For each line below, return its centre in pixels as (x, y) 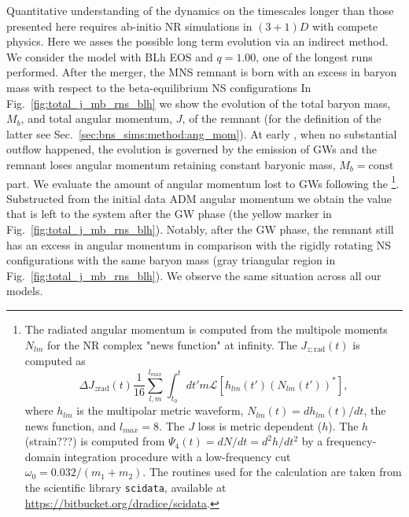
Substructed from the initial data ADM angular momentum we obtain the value (199, 198)
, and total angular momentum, (97, 118)
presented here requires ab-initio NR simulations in (129, 26)
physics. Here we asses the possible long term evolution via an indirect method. (197, 41)
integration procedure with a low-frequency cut (177, 456)
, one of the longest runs (314, 56)
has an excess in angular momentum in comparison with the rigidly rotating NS (199, 244)
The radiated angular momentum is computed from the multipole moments (206, 329)
